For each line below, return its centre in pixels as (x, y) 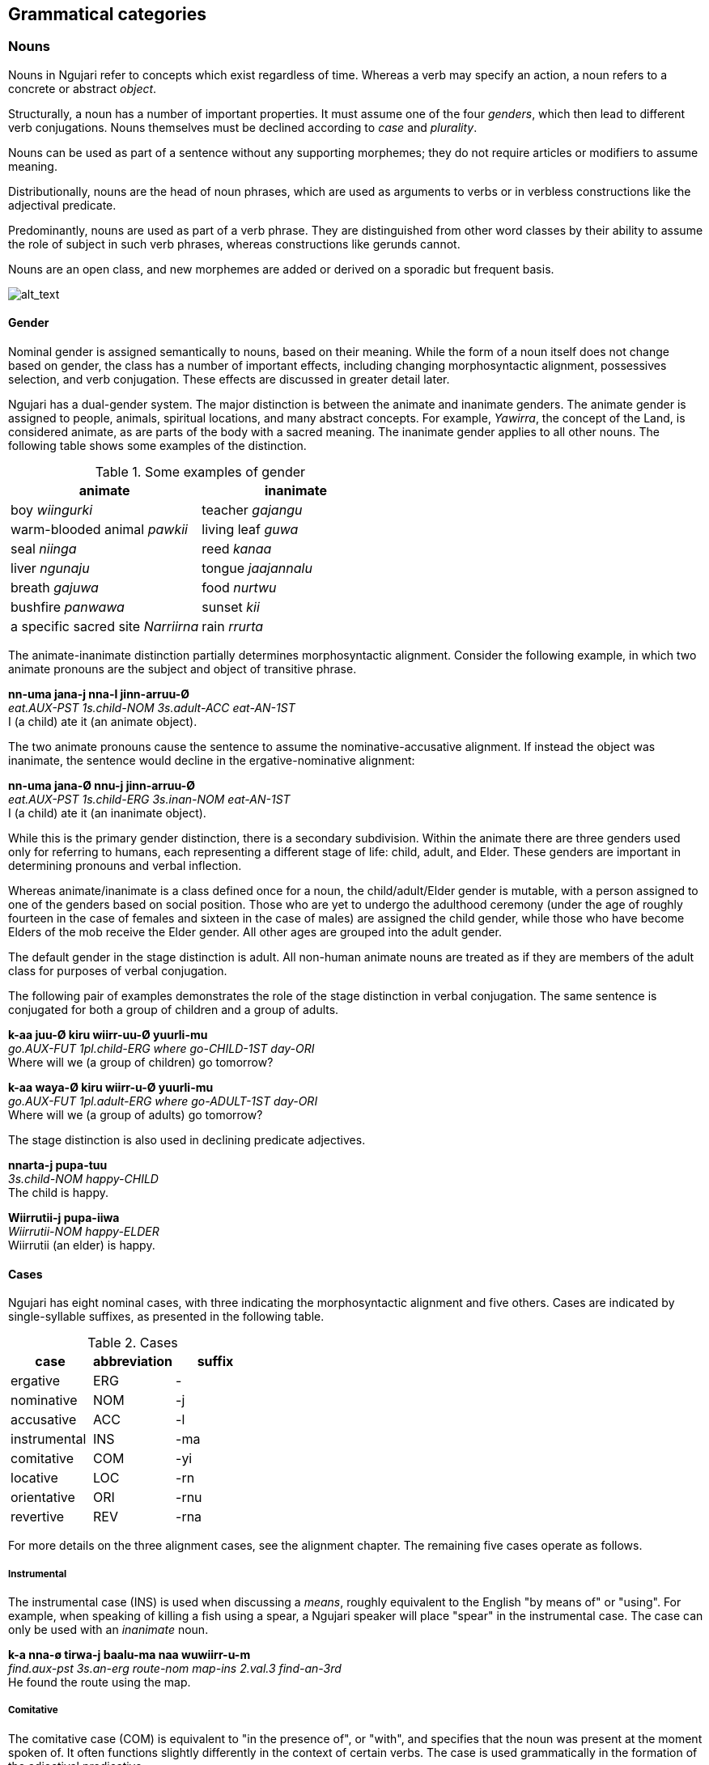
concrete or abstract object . (83, 88)
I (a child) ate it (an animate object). (103, 722)
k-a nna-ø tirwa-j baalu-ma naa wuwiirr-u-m (129, 1655)
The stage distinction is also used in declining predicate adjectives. (187, 1140)
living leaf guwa (250, 530)
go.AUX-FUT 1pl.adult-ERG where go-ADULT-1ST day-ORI (163, 1101)
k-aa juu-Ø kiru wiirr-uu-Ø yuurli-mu (108, 1035)
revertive (38, 1517)
